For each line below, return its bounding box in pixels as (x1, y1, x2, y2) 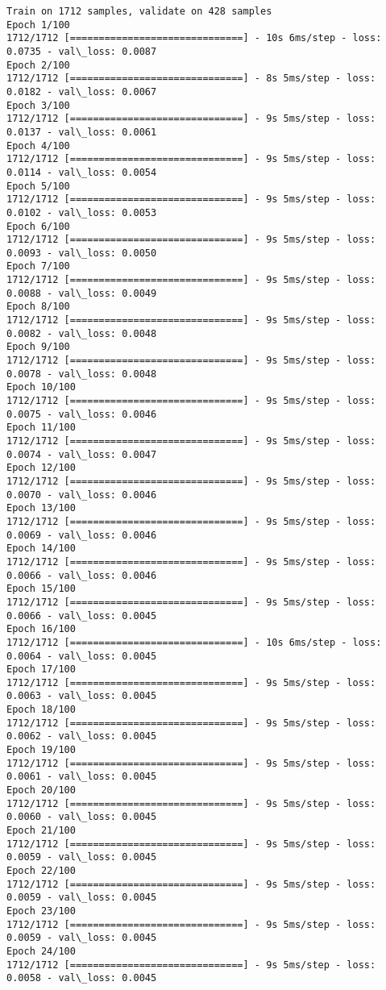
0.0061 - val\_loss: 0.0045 (6, 771, 157, 783)
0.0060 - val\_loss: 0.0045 (6, 811, 157, 823)
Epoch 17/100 (6, 663, 76, 676)
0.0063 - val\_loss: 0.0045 (6, 690, 157, 702)
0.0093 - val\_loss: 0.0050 (6, 247, 157, 259)
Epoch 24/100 (6, 945, 76, 957)
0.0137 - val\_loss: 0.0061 (6, 126, 157, 138)
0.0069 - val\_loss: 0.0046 (6, 529, 157, 541)
